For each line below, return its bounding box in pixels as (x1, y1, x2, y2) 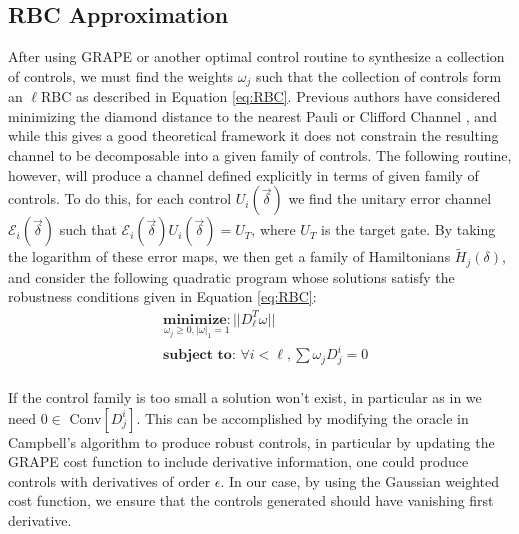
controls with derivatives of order (8, 470, 211, 491)
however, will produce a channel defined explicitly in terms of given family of (8, 164, 479, 185)
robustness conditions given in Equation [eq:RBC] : (8, 286, 317, 307)
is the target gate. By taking (321, 219, 496, 240)
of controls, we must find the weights (8, 65, 234, 86)
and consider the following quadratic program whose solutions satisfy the (8, 266, 455, 287)
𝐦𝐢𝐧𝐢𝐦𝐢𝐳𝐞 (162, 312, 227, 327)
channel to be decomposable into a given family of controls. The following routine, (8, 145, 512, 166)
